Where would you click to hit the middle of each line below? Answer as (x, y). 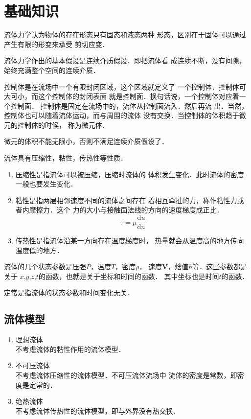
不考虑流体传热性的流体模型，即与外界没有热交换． (98, 410)
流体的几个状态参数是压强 (45, 267)
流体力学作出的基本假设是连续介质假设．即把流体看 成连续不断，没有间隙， (125, 60)
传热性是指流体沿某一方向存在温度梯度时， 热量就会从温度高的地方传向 (130, 241)
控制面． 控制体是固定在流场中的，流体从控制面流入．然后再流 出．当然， (129, 105)
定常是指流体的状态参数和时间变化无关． (69, 292)
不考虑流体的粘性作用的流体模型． (70, 349)
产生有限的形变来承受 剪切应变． (57, 44)
